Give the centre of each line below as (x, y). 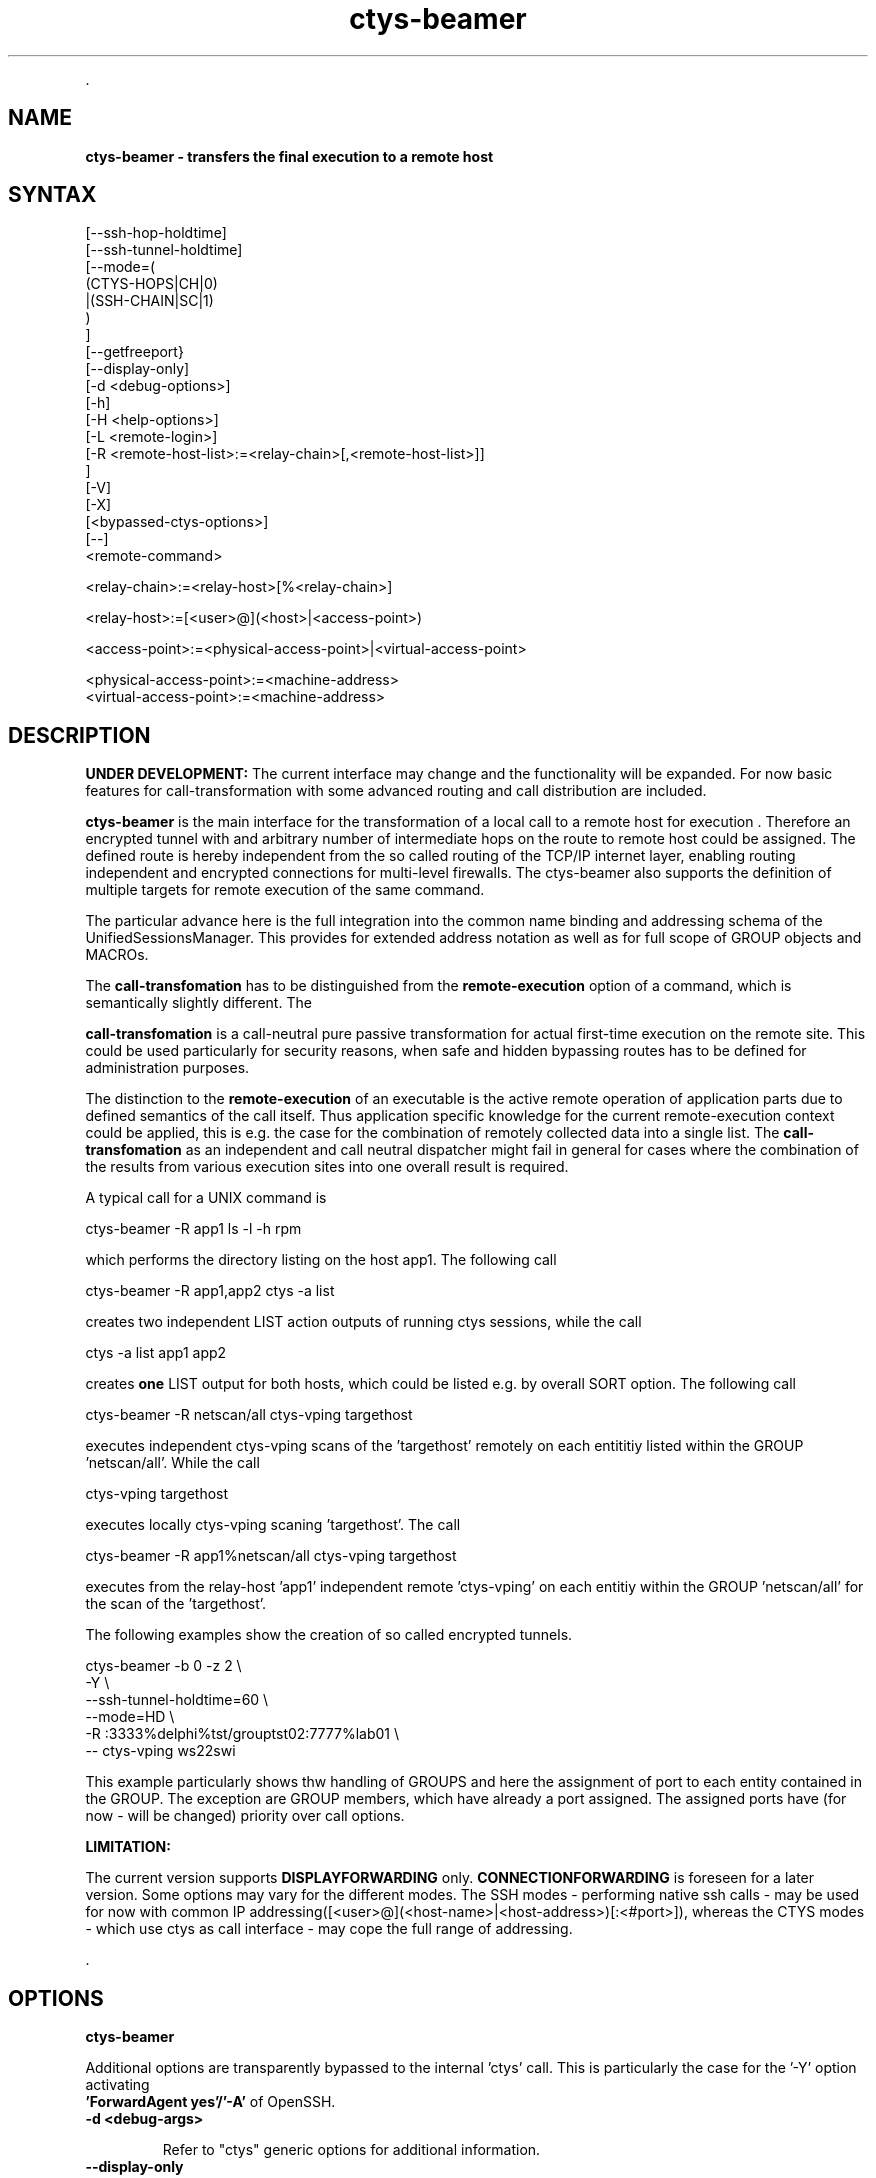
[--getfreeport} (134, 352)
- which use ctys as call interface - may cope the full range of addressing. (329, 1929)
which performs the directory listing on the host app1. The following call (321, 1260)
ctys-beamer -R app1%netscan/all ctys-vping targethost (271, 1556)
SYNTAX (52, 195)
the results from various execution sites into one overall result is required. (327, 1167)
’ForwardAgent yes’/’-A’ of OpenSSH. (210, 2102)
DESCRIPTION (79, 735)
